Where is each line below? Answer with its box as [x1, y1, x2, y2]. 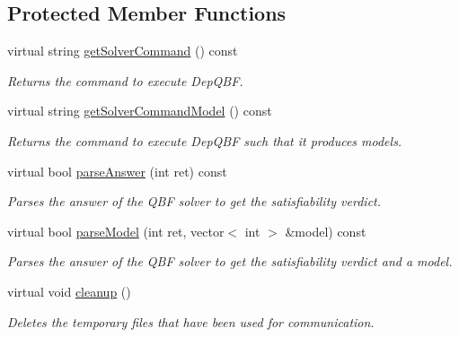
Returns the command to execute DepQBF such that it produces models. [7, 131, 402, 150]
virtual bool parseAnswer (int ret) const [7, 161, 227, 180]
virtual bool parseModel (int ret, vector [7, 221, 225, 240]
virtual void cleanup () [7, 281, 131, 300]
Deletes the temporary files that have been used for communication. [7, 312, 375, 331]
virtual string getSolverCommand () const [7, 41, 238, 60]
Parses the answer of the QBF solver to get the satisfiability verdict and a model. [7, 252, 453, 271]
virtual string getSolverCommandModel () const [7, 101, 272, 120]
